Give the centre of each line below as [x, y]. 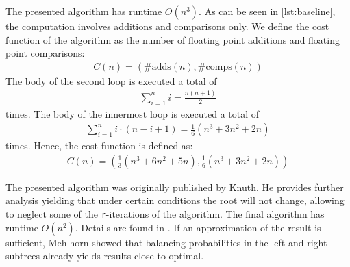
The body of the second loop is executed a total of [111, 80]
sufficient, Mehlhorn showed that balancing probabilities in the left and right [166, 242]
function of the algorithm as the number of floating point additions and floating [173, 39]
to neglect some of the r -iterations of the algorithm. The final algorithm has [165, 213]
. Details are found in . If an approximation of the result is [198, 227]
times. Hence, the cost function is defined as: [99, 145]
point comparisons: [45, 53]
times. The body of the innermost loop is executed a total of [133, 113]
